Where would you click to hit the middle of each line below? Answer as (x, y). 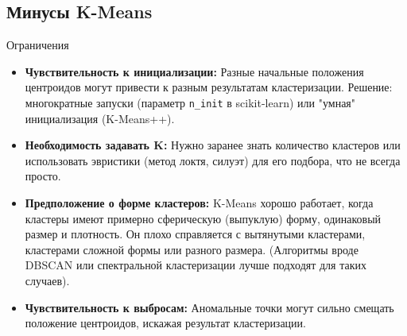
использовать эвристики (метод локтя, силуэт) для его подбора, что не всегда (213, 160)
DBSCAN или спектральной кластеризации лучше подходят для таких (196, 265)
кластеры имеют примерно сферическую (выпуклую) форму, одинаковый (203, 218)
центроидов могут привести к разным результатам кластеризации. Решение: (209, 87)
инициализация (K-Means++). (100, 118)
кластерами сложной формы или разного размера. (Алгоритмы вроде (192, 249)
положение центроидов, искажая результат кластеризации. (165, 323)
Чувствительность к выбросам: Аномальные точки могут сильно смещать (209, 307)
